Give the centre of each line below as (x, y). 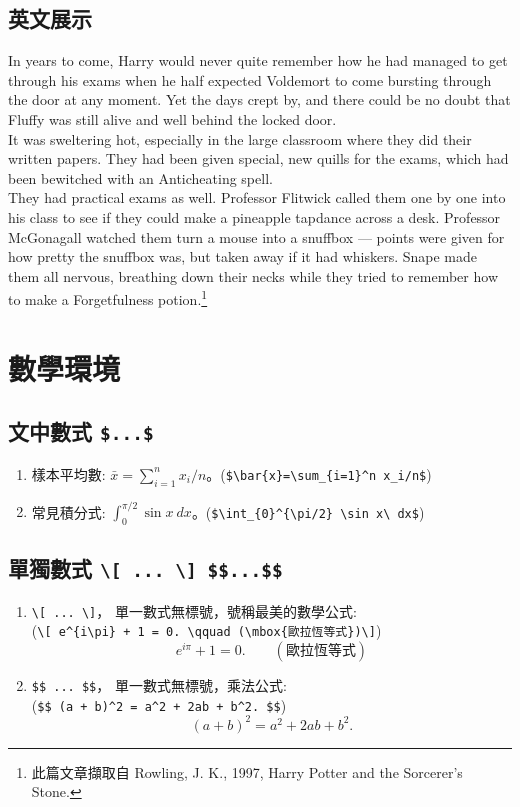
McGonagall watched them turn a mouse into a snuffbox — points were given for (256, 236)
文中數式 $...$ (81, 431)
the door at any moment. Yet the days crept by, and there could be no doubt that (259, 99)
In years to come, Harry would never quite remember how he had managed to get (258, 60)
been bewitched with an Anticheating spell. (140, 177)
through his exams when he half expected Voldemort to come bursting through (250, 79)
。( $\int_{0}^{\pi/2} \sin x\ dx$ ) (308, 511)
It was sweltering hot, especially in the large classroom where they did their (240, 138)
